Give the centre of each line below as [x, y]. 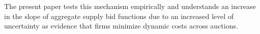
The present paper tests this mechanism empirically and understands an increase [130, 6]
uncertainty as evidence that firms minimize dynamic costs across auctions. [121, 26]
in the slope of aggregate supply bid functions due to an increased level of [119, 16]
